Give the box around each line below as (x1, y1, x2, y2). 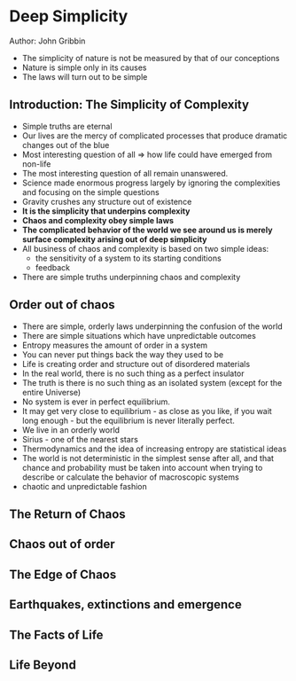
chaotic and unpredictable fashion (21, 481, 148, 491)
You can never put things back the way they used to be (21, 348, 224, 360)
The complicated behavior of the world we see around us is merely (21, 224, 273, 235)
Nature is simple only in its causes (21, 62, 147, 73)
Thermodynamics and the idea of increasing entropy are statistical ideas (21, 443, 287, 454)
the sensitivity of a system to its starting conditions (35, 253, 222, 263)
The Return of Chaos (9, 506, 126, 521)
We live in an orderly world (21, 424, 121, 435)
